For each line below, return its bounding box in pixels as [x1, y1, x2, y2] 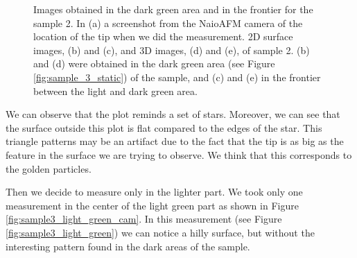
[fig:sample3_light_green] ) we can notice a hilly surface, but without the [6, 225, 315, 239]
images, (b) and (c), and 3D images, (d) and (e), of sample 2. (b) [33, 42, 310, 57]
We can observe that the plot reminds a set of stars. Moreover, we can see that [6, 107, 340, 121]
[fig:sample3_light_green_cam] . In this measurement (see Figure [6, 212, 282, 226]
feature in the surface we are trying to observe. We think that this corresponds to [6, 147, 352, 162]
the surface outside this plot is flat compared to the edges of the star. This [6, 120, 322, 135]
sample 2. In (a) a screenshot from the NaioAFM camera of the [33, 15, 303, 30]
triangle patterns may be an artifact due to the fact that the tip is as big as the [6, 134, 344, 148]
